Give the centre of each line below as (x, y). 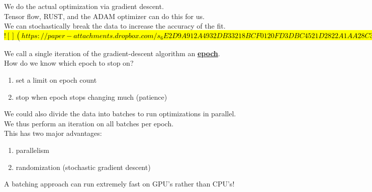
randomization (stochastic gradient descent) (83, 167)
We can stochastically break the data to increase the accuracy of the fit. (115, 26)
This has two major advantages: (53, 133)
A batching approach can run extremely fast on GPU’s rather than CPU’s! (119, 184)
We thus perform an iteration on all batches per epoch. (89, 123)
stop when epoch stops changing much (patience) (91, 97)
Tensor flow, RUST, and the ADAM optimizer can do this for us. (104, 16)
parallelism (33, 150)
